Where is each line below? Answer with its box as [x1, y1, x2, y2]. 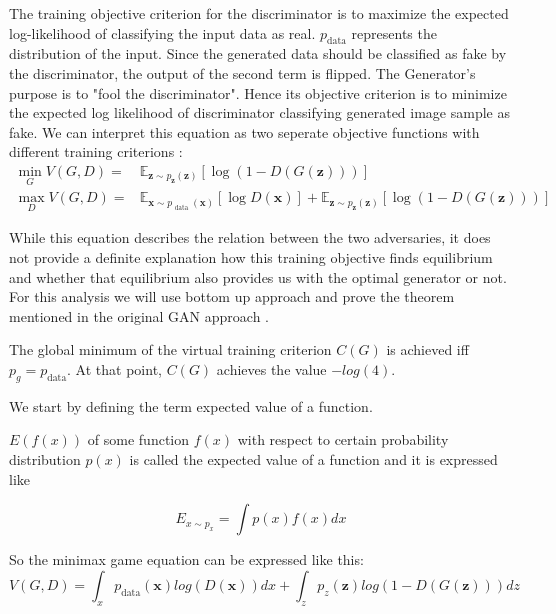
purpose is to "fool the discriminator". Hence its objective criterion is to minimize [9, 82, 507, 103]
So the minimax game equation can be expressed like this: [9, 549, 364, 570]
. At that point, [67, 359, 162, 380]
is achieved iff [386, 339, 469, 360]
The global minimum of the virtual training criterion [9, 339, 332, 360]
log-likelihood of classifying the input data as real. [9, 22, 316, 43]
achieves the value [216, 359, 327, 380]
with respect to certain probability [237, 429, 449, 450]
